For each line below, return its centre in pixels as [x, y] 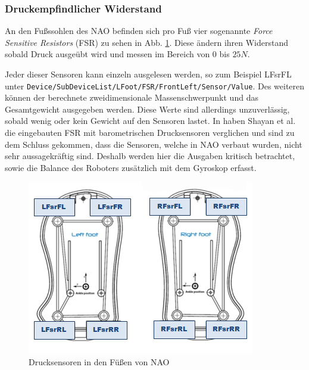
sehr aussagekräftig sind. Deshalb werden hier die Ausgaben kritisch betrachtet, [150, 156]
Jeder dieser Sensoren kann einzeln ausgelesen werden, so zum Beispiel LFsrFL [148, 74]
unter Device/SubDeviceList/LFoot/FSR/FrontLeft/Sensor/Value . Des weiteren [155, 85]
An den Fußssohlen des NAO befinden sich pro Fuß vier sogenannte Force [139, 31]
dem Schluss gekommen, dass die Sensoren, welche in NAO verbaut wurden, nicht [154, 144]
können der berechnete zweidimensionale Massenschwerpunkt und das [132, 97]
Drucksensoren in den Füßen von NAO [99, 362]
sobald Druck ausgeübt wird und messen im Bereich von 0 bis [117, 54]
